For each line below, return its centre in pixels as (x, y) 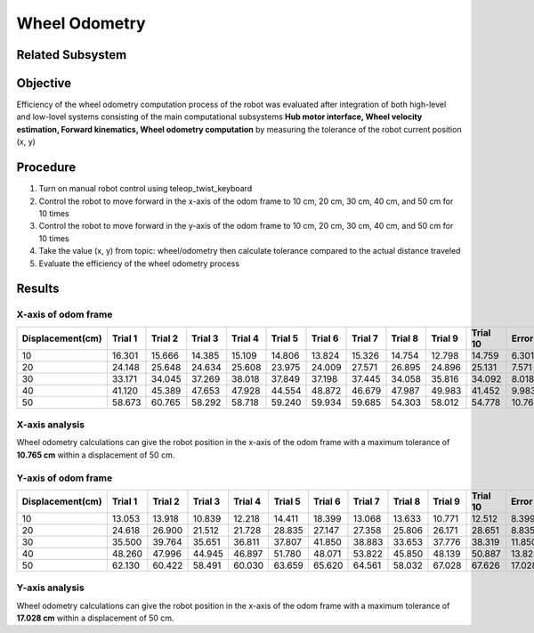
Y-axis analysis (50, 588)
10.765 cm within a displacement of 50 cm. (96, 455)
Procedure (46, 168)
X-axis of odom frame (65, 314)
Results (38, 289)
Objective (44, 83)
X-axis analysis (50, 425)
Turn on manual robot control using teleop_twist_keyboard (146, 189)
